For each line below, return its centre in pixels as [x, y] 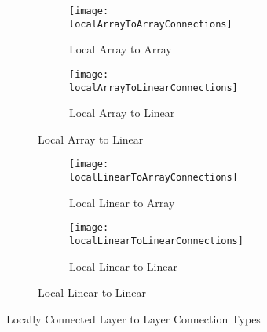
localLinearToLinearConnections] [156, 241]
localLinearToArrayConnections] [154, 178]
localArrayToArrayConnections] [151, 24]
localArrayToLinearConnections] [154, 88]
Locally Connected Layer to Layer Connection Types [133, 318]
